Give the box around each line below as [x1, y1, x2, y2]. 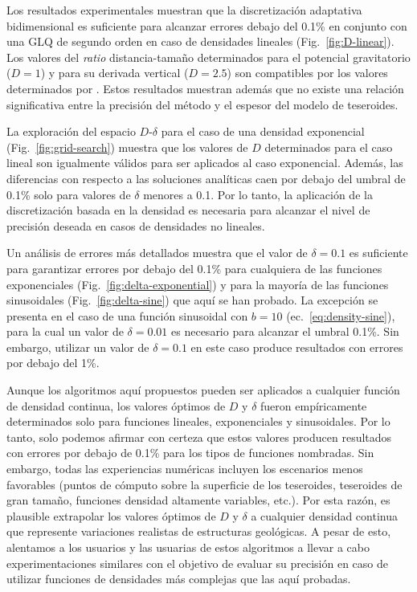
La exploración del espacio [6, 123, 136, 140]
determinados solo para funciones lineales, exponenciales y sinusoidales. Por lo [6, 413, 390, 430]
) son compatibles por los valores [227, 64, 388, 81]
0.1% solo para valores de [6, 186, 131, 202]
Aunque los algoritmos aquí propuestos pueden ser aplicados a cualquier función [6, 382, 400, 398]
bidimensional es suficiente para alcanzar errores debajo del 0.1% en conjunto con [6, 17, 407, 34]
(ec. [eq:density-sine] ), [286, 307, 395, 324]
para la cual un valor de [6, 323, 124, 340]
